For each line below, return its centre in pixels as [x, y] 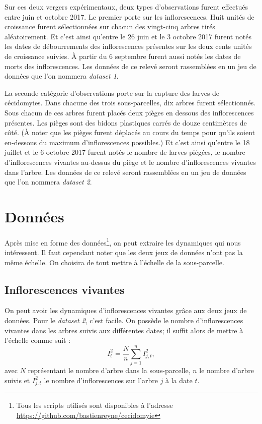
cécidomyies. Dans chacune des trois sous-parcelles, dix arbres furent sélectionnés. [130, 103]
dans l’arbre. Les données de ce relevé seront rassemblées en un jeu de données [125, 172]
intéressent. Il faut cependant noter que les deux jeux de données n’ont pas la [124, 252]
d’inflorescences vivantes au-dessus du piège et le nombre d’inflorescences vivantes [130, 162]
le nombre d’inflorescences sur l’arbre [101, 380]
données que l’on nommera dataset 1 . [62, 76]
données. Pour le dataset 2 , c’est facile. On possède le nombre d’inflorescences [124, 320]
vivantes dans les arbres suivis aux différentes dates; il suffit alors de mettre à [124, 330]
